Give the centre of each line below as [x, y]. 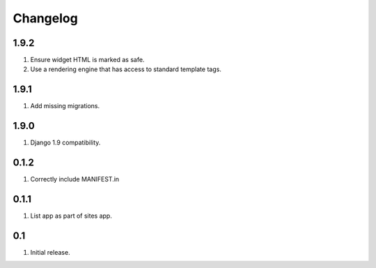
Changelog [45, 18]
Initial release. [50, 252]
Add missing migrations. [65, 106]
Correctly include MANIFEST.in [75, 179]
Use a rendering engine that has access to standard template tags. [126, 69]
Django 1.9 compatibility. [65, 142]
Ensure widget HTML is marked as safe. [87, 60]
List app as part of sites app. [71, 216]
